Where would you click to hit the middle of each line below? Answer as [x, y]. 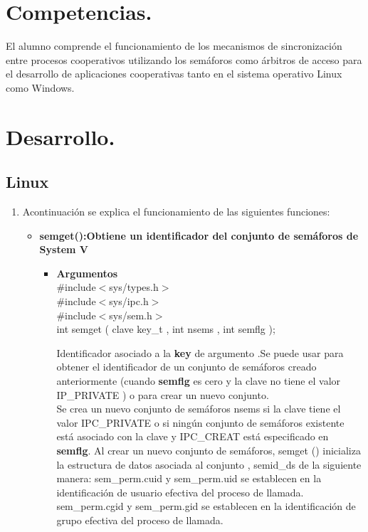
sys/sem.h [131, 315]
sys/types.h [134, 287]
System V [64, 249]
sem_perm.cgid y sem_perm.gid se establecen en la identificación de [206, 506]
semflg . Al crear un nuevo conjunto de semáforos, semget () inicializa [209, 450]
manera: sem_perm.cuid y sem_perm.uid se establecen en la [189, 478]
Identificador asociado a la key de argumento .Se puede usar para [200, 352]
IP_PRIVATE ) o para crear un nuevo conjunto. [163, 394]
